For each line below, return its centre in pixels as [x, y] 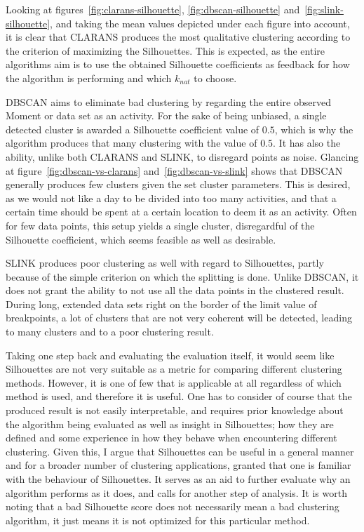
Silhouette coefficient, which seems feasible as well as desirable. [141, 239]
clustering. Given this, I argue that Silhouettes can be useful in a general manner [180, 451]
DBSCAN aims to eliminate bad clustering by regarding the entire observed [168, 101]
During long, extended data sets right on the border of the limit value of [161, 304]
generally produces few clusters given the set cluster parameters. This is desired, [178, 184]
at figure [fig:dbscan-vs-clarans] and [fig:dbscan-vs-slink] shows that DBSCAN [174, 170]
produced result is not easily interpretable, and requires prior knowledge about [175, 410]
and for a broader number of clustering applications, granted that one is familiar [178, 465]
